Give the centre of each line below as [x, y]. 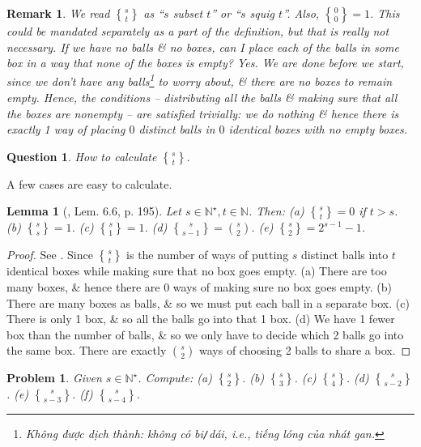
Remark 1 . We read [58, 13]
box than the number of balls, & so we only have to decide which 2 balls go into [205, 334]
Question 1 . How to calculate [82, 156]
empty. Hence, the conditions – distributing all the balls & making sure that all [202, 98]
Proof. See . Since [50, 255]
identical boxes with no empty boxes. [318, 129]
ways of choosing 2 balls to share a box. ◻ [305, 350]
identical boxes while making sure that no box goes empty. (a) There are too [197, 271]
